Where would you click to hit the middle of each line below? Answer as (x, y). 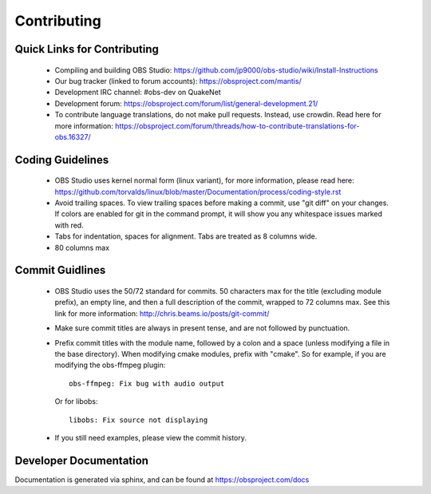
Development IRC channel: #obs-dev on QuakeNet (138, 93)
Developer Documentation (82, 460)
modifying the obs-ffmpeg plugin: (110, 365)
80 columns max (82, 247)
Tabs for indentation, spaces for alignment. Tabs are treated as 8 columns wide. (186, 236)
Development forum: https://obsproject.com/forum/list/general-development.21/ (186, 103)
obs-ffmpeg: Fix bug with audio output (147, 383)
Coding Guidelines (62, 160)
